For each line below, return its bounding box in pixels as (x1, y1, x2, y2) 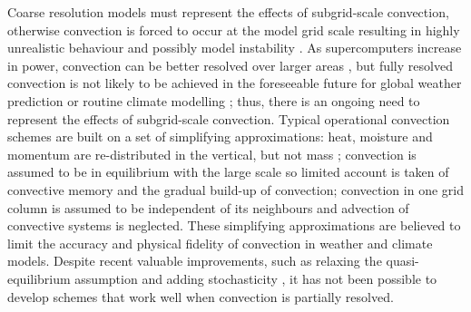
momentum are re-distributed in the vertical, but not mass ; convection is (7, 144, 417, 163)
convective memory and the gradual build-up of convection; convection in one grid (7, 180, 464, 199)
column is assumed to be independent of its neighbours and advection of (7, 198, 409, 217)
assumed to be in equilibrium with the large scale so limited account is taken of (7, 162, 449, 181)
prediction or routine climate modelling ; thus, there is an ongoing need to (7, 91, 420, 110)
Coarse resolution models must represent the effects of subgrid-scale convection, (7, 3, 449, 21)
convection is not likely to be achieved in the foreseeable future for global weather (7, 73, 462, 93)
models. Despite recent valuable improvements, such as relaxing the (7, 251, 382, 270)
